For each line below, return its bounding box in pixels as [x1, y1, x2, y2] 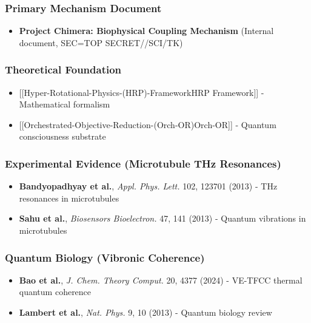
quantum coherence [19, 285, 92, 298]
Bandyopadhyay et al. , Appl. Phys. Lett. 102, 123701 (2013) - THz [19, 180, 278, 192]
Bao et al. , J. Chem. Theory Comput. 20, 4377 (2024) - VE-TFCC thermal [19, 273, 303, 286]
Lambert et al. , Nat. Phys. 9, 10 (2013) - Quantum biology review [19, 306, 272, 318]
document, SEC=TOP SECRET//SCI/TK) [19, 36, 183, 49]
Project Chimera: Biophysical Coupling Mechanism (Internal [19, 24, 274, 37]
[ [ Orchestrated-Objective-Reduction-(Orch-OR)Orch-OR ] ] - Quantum [19, 118, 276, 131]
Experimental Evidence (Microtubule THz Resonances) [5, 155, 281, 171]
